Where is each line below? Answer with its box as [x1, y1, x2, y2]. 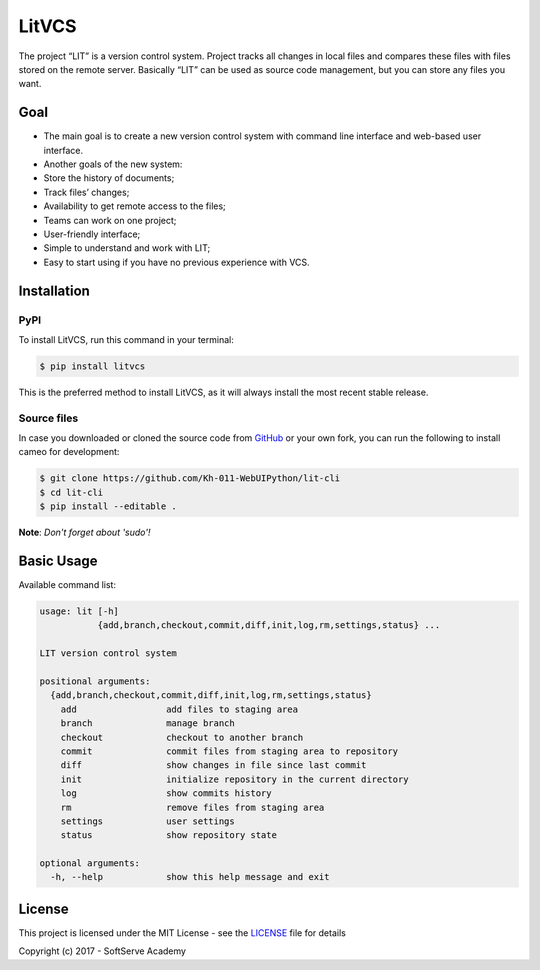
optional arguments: [39, 858, 140, 869]
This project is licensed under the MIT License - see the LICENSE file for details [18, 926, 347, 939]
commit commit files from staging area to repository [60, 745, 399, 757]
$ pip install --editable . [39, 501, 177, 512]
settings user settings [60, 815, 235, 827]
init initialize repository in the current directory [60, 773, 409, 785]
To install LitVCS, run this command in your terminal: [18, 333, 234, 345]
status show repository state [60, 830, 277, 841]
